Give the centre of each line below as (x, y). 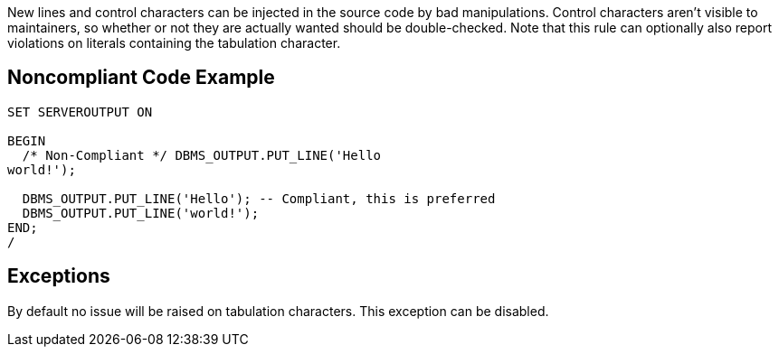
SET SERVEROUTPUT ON (80, 112)
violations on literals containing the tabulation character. (174, 43)
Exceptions (59, 276)
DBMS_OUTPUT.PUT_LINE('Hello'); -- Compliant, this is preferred (259, 198)
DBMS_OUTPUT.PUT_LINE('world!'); (141, 213)
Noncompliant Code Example (141, 78)
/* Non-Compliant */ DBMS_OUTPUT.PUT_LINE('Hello (202, 155)
